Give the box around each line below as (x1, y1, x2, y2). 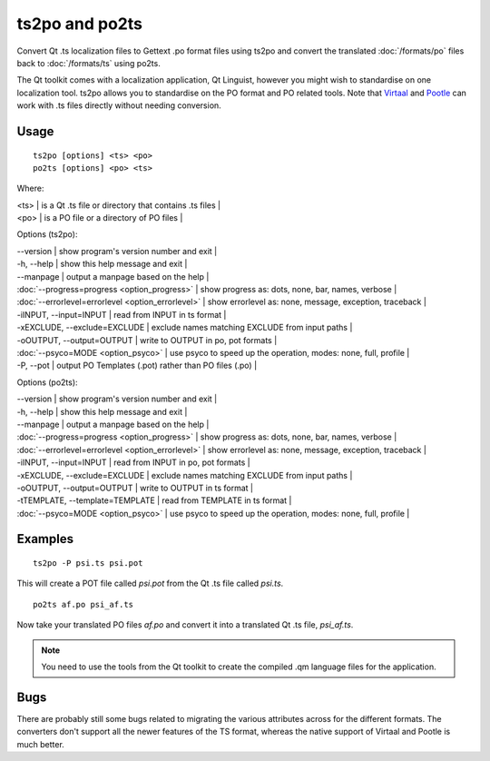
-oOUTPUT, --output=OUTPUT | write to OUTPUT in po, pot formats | (16, 334, 278, 345)
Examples (16, 531, 74, 547)
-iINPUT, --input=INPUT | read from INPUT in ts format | (16, 309, 227, 320)
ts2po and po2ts (16, 14, 142, 34)
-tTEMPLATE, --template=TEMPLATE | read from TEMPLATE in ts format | (16, 495, 292, 506)
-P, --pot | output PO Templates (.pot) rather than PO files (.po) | (16, 360, 258, 371)
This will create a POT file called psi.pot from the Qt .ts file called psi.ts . (16, 578, 284, 589)
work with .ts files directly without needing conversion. (16, 100, 221, 111)
